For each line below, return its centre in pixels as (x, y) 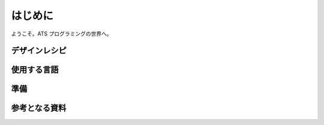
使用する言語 (35, 70)
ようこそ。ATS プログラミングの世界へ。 (61, 34)
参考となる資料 (39, 108)
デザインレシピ (39, 51)
